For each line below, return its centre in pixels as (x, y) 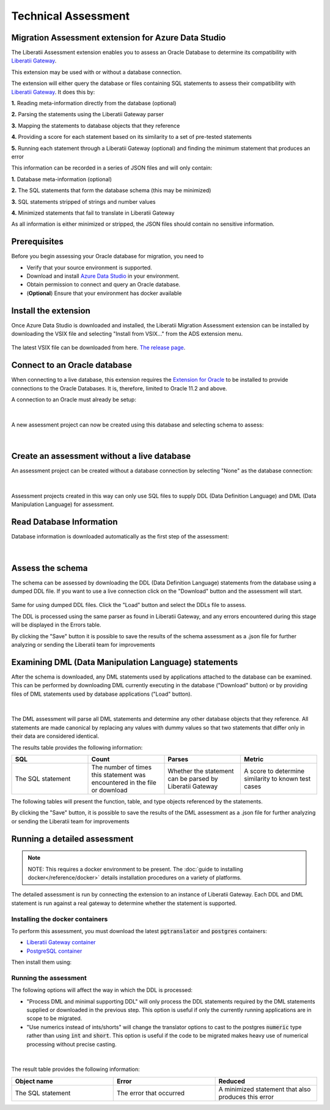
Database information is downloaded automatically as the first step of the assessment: (120, 537)
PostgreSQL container (54, 951)
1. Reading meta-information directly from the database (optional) (94, 103)
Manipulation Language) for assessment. (63, 504)
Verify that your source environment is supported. (89, 267)
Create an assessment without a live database (101, 456)
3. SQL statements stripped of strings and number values (83, 201)
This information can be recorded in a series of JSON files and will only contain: (112, 168)
